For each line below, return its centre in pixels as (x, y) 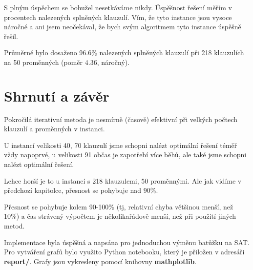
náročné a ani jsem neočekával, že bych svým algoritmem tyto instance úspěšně (123, 27)
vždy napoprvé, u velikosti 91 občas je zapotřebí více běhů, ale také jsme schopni (125, 155)
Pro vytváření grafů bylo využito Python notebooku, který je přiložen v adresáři (124, 252)
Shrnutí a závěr (57, 95)
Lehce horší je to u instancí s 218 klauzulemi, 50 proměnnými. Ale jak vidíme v (123, 180)
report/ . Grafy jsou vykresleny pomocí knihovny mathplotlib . (100, 261)
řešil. (11, 36)
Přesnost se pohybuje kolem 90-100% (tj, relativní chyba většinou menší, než (119, 206)
